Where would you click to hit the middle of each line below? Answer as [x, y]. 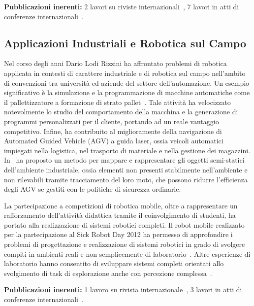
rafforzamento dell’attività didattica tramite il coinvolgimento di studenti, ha [120, 215]
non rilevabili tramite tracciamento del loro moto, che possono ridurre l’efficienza [126, 179]
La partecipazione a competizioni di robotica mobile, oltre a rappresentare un [121, 205]
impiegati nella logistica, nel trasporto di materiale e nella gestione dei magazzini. [127, 150]
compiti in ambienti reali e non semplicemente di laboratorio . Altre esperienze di [127, 254]
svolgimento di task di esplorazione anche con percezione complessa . [108, 273]
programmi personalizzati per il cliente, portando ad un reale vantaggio [111, 121]
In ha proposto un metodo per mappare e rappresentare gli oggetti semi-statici [124, 160]
